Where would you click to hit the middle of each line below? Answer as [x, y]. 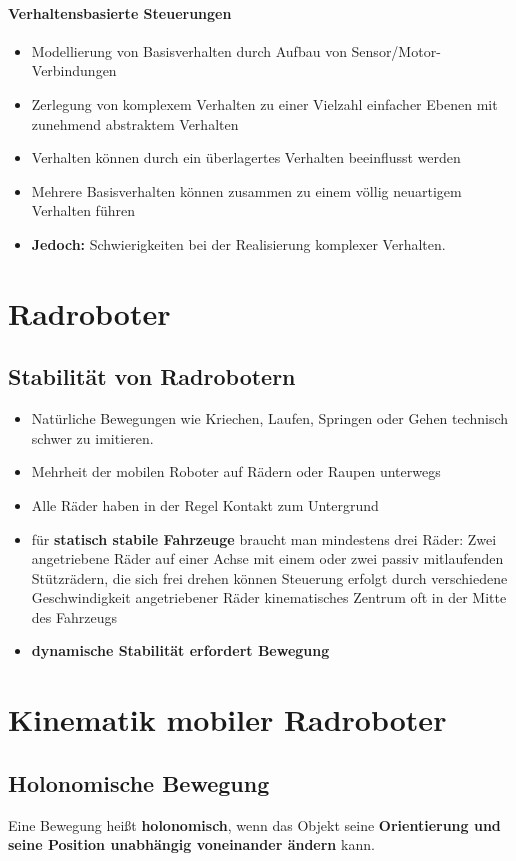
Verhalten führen [83, 210]
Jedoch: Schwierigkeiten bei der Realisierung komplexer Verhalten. [238, 243]
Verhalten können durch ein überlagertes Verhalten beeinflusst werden [246, 157]
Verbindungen [74, 70]
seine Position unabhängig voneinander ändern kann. [191, 844]
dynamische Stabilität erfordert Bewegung [180, 650]
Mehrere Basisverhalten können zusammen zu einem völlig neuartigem [246, 190]
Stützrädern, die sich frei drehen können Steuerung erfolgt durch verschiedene [269, 577]
